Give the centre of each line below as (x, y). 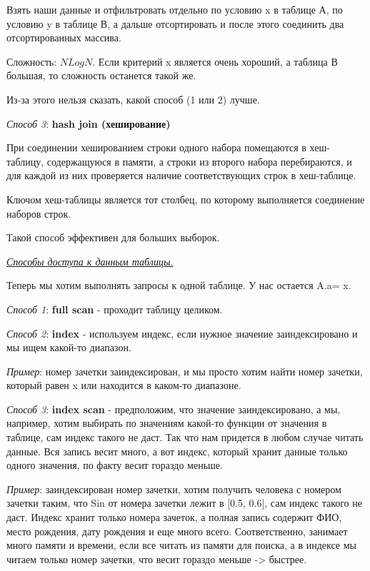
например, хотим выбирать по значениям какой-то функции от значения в (167, 423)
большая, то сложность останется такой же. (101, 75)
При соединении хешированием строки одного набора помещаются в (156, 147)
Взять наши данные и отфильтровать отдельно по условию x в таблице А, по (175, 9)
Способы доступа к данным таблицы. (90, 261)
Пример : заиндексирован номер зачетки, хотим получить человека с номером (174, 489)
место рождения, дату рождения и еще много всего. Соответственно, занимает (177, 531)
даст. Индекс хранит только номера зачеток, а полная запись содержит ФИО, (174, 517)
